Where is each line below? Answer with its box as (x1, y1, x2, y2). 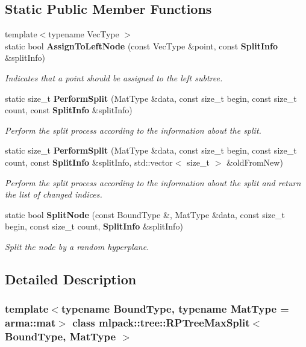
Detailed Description (5, 269, 137, 288)
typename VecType (48, 28, 119, 40)
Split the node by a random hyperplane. (5, 240, 149, 252)
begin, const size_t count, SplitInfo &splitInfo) (5, 220, 183, 233)
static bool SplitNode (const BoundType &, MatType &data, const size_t (5, 208, 285, 220)
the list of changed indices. (5, 188, 102, 201)
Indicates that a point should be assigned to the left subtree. (5, 71, 223, 84)
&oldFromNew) (226, 155, 283, 168)
